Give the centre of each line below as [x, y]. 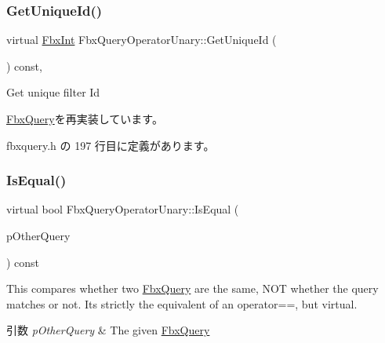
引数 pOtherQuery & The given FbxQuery [108, 330]
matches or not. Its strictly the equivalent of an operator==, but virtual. [182, 303]
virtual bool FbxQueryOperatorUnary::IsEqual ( [123, 209]
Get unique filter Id [53, 92]
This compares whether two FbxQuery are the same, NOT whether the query [192, 288]
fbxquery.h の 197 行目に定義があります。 [111, 145]
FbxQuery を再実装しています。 [85, 119]
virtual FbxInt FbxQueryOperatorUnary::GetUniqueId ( [142, 40]
